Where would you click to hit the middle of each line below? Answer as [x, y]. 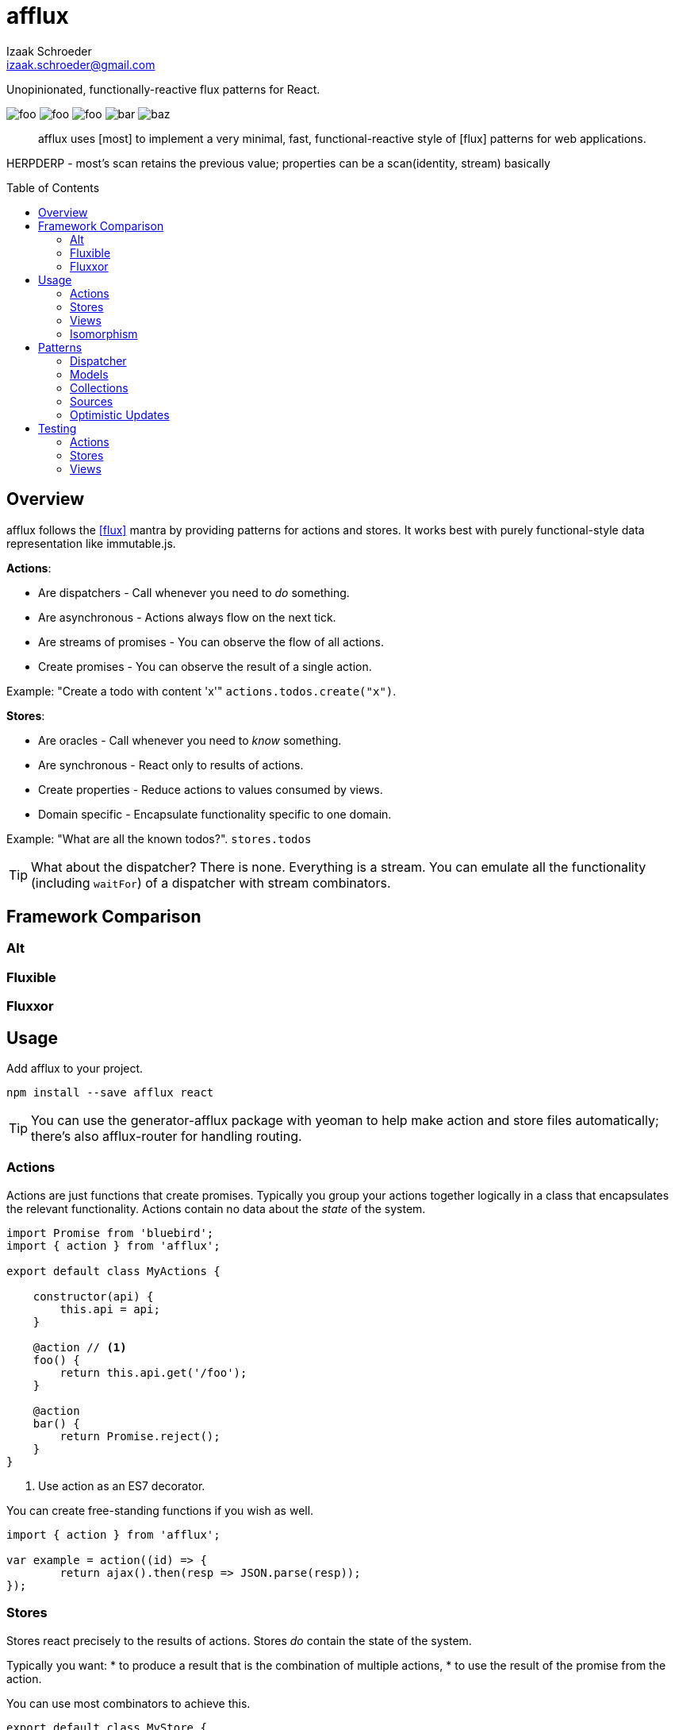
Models [89, 374]
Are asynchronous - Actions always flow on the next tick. [187, 617]
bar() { [56, 1423]
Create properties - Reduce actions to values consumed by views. [211, 789]
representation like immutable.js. [91, 543]
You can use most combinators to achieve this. [128, 1703]
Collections [99, 387]
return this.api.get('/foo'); [153, 1372]
